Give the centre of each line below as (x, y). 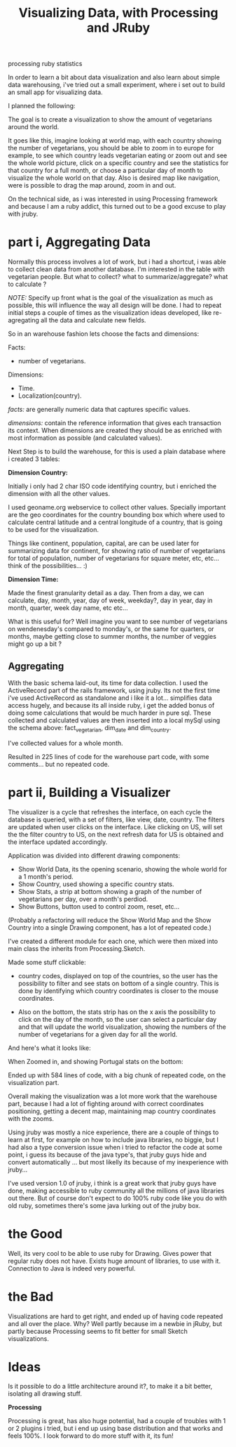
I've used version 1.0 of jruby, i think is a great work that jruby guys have (112, 1183)
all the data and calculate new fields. (93, 320)
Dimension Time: (33, 579)
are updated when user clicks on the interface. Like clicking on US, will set (115, 826)
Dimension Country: (38, 473)
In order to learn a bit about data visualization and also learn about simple (114, 77)
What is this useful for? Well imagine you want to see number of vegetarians (118, 622)
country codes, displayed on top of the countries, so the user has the (118, 975)
